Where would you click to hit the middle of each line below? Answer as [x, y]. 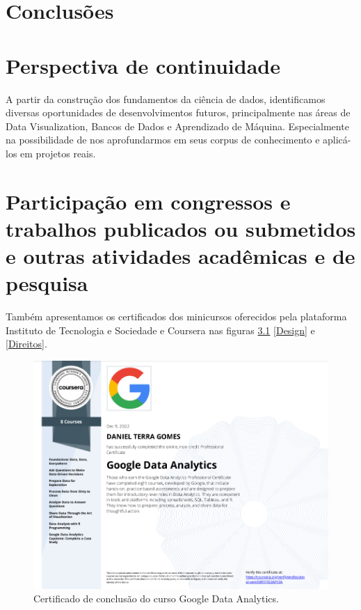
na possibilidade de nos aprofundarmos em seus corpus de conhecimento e [163, 140]
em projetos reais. [58, 153]
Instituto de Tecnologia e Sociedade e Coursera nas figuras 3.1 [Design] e [160, 330]
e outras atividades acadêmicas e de [180, 256]
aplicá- [337, 140]
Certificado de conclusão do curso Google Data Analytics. [156, 599]
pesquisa [47, 283]
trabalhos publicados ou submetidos [181, 228]
